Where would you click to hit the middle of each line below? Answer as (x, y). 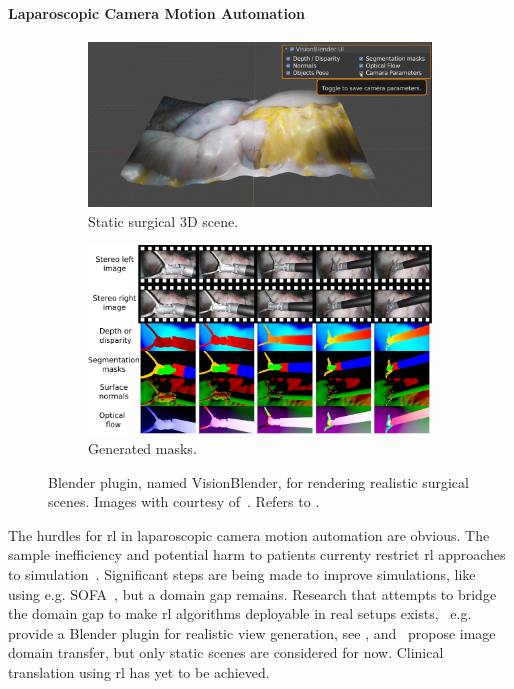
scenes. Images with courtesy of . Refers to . (184, 501)
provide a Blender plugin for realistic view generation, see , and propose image (252, 632)
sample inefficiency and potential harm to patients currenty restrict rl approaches (257, 554)
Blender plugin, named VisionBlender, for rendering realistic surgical (258, 481)
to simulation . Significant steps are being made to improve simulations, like (242, 573)
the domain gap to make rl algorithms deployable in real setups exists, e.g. (240, 613)
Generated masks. (142, 447)
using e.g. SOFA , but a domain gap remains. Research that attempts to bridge (252, 593)
